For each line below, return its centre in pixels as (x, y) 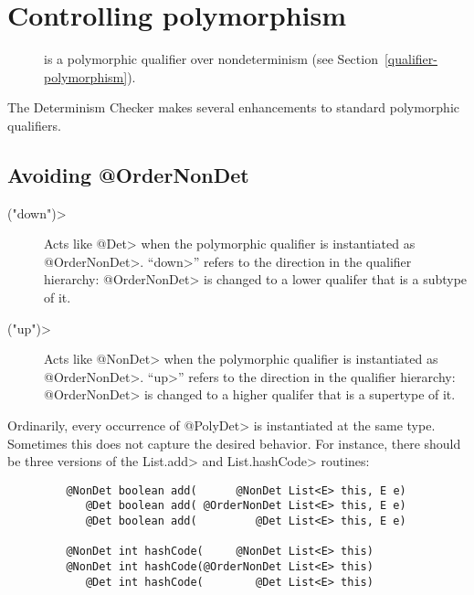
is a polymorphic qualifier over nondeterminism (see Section (211, 59)
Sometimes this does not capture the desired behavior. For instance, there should (234, 443)
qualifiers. (34, 125)
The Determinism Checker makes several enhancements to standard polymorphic (233, 107)
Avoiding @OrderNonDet (128, 174)
